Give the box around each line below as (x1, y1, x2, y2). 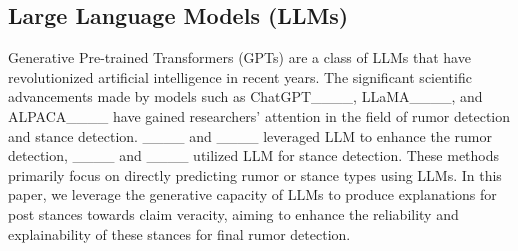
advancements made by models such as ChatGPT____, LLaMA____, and (8, 86, 483, 107)
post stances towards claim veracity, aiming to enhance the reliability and (8, 203, 459, 224)
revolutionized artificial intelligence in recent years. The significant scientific (8, 66, 472, 87)
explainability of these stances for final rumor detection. (8, 223, 351, 244)
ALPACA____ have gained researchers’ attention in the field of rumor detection (8, 105, 511, 126)
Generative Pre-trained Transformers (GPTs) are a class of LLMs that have (8, 47, 471, 68)
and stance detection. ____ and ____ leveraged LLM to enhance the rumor (8, 125, 492, 146)
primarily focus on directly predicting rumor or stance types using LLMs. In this (8, 164, 502, 185)
